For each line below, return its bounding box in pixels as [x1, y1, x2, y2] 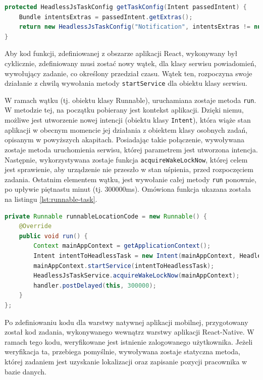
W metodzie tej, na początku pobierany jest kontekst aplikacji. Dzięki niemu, [5, 104, 244, 115]
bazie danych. [5, 366, 46, 376]
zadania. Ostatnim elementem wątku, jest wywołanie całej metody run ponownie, [5, 174, 256, 184]
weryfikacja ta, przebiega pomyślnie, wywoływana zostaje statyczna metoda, [5, 346, 240, 357]
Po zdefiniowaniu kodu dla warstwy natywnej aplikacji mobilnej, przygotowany [5, 316, 248, 327]
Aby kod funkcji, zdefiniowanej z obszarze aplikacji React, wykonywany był [5, 48, 238, 59]
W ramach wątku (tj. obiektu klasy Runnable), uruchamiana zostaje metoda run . [5, 94, 256, 105]
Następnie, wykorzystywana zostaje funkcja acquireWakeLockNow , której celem [5, 154, 248, 165]
